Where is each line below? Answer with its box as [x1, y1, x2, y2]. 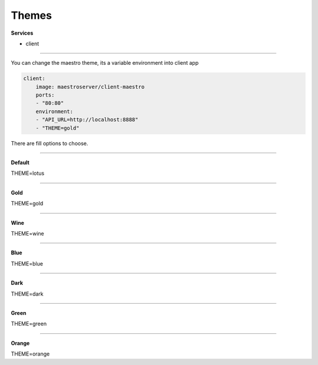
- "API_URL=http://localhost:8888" [35, 117, 138, 123]
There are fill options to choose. [11, 140, 88, 147]
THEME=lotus [11, 170, 45, 177]
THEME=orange [11, 350, 50, 357]
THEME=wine [11, 230, 44, 237]
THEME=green [11, 320, 47, 327]
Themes [11, 9, 52, 22]
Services [11, 29, 34, 36]
